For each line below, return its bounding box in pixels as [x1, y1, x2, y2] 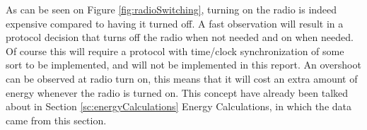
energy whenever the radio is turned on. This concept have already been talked [6, 85, 349, 100]
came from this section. [6, 112, 107, 127]
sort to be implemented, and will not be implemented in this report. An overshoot [6, 57, 361, 72]
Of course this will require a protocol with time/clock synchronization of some [6, 43, 344, 58]
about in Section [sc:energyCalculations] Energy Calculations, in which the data [6, 99, 352, 114]
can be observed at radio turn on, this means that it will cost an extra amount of [6, 71, 358, 85]
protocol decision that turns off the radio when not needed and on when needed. [6, 30, 354, 45]
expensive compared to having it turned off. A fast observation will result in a [6, 16, 344, 30]
